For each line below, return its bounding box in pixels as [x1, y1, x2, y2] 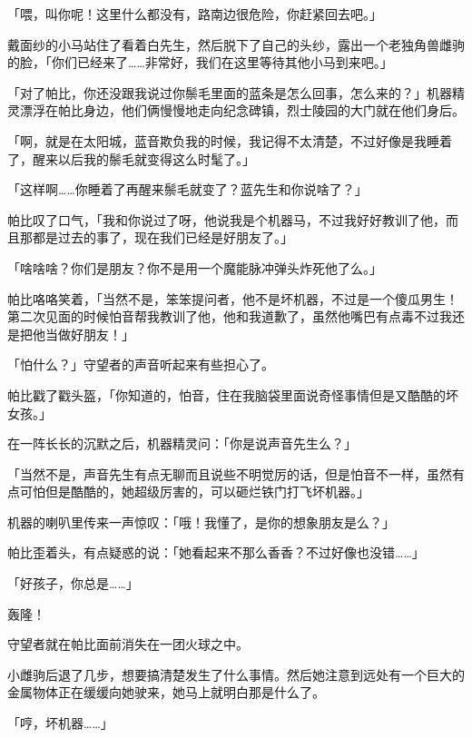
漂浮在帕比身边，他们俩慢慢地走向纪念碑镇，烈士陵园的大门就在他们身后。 [19, 101, 465, 120]
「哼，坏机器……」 [7, 713, 113, 733]
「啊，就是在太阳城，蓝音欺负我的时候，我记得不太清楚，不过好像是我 [7, 131, 427, 150]
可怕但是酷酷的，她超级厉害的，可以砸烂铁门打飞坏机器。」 [19, 482, 369, 501]
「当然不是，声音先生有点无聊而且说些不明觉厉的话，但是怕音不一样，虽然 [7, 464, 452, 483]
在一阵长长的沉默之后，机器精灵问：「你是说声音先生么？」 [7, 434, 357, 453]
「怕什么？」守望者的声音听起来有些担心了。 [7, 355, 274, 374]
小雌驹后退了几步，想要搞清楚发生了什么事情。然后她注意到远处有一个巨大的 [7, 664, 465, 684]
